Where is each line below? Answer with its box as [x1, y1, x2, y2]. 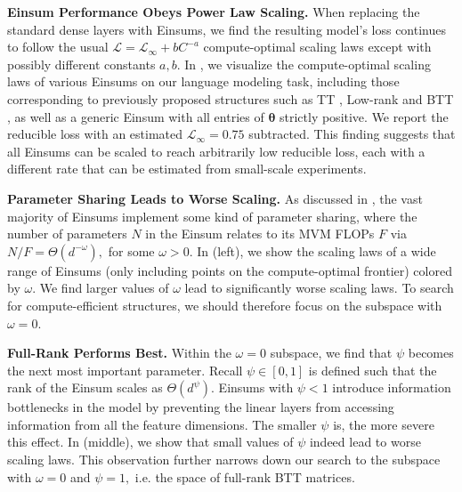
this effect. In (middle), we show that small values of [7, 432, 294, 451]
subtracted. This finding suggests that [248, 125, 456, 143]
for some [108, 241, 155, 260]
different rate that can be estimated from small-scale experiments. [7, 159, 367, 178]
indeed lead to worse [309, 432, 421, 451]
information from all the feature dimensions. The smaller [7, 415, 317, 433]
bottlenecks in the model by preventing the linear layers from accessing [7, 398, 394, 416]
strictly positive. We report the [279, 107, 449, 125]
